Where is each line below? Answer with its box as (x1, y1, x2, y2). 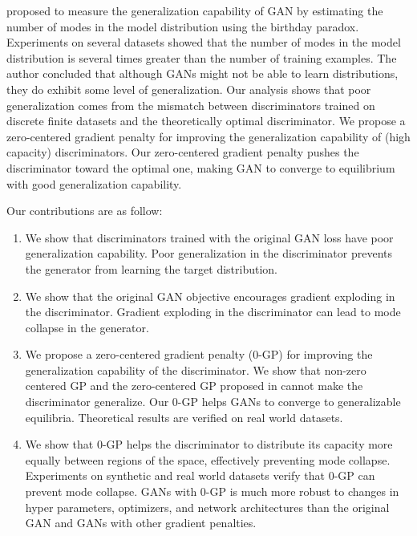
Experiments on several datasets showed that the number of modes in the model (6, 34, 401, 51)
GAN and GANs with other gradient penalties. (25, 514, 257, 531)
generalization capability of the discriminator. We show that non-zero (25, 361, 366, 378)
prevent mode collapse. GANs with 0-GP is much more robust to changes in (25, 483, 399, 500)
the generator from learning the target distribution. (25, 260, 277, 277)
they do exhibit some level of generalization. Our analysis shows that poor (6, 80, 371, 97)
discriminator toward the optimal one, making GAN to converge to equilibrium (6, 159, 395, 176)
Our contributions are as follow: (6, 202, 163, 219)
